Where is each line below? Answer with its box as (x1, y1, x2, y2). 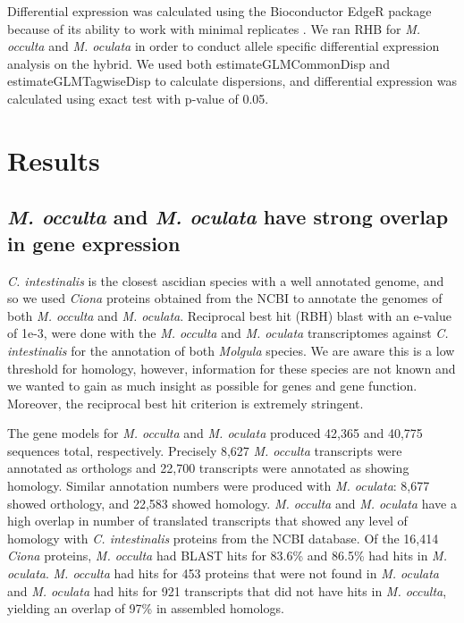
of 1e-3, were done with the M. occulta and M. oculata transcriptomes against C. (7, 324, 449, 342)
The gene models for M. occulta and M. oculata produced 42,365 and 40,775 (7, 424, 423, 442)
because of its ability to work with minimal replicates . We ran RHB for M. (7, 19, 421, 38)
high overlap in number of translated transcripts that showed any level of (7, 511, 408, 530)
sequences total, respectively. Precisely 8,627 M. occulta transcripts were (7, 441, 402, 459)
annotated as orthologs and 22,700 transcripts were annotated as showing (7, 459, 409, 477)
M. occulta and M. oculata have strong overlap (7, 203, 449, 231)
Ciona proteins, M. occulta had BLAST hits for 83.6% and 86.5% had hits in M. (7, 546, 447, 565)
